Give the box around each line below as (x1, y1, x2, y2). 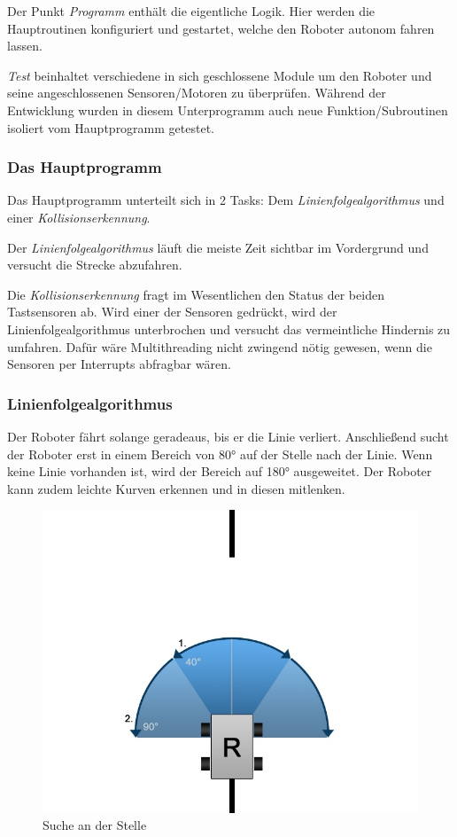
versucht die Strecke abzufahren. (7, 255, 182, 274)
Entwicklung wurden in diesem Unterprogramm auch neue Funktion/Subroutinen (7, 100, 448, 119)
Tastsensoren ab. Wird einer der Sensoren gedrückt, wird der (7, 302, 337, 321)
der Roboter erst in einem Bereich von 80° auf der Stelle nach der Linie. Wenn (7, 444, 433, 463)
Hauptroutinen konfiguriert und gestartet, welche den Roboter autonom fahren (7, 19, 435, 37)
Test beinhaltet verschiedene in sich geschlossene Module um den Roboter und (7, 66, 432, 84)
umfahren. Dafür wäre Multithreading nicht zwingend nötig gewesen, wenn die (7, 337, 432, 356)
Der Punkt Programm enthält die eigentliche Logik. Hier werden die (7, 2, 376, 20)
